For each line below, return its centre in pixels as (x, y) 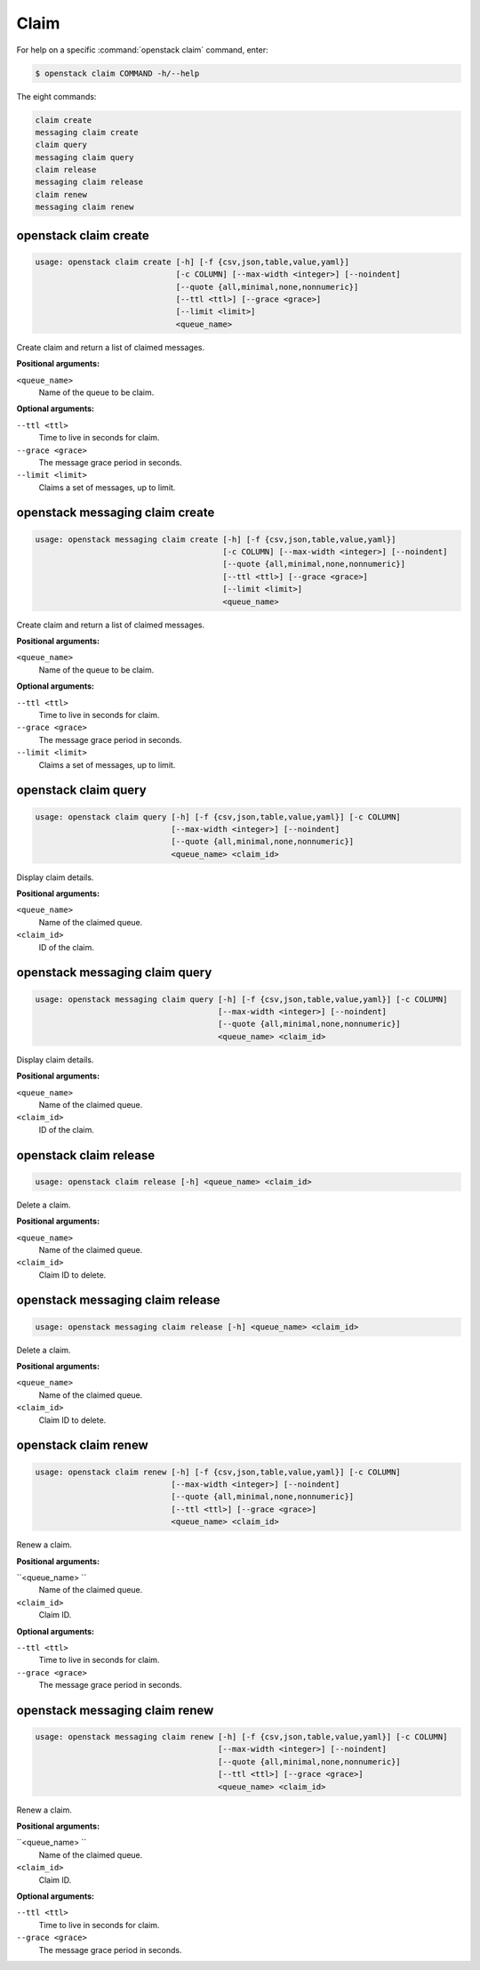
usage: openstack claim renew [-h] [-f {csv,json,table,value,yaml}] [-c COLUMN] (218, 1472)
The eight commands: (56, 96)
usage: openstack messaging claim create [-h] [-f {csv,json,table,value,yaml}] (216, 539)
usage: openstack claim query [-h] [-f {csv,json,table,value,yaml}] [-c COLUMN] (218, 817)
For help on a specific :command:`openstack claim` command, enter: (142, 50)
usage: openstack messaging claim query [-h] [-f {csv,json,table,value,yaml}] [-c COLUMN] (241, 999)
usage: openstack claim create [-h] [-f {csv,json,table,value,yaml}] (192, 262)
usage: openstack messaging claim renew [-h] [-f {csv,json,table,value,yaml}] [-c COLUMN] (241, 1737)
